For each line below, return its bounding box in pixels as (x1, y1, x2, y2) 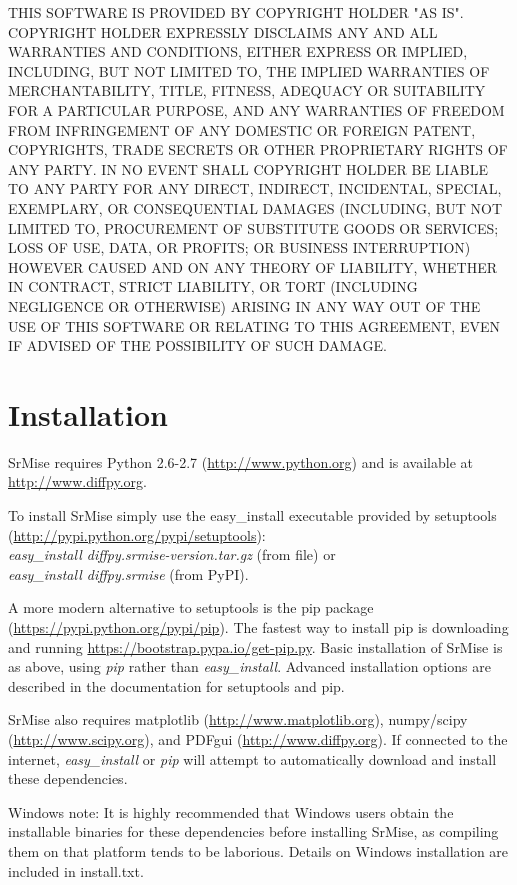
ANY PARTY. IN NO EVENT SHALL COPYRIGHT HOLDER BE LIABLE (8, 158, 488, 179)
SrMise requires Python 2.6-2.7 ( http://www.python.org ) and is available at (8, 451, 473, 472)
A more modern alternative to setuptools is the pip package (8, 597, 374, 618)
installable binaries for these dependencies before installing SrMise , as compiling (8, 821, 499, 842)
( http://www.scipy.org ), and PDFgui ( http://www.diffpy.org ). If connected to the (8, 728, 508, 749)
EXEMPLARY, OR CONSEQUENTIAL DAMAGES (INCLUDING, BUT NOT (8, 197, 503, 218)
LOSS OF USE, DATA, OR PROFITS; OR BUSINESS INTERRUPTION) (8, 237, 471, 258)
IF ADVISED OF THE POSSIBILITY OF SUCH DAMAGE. (8, 335, 387, 356)
